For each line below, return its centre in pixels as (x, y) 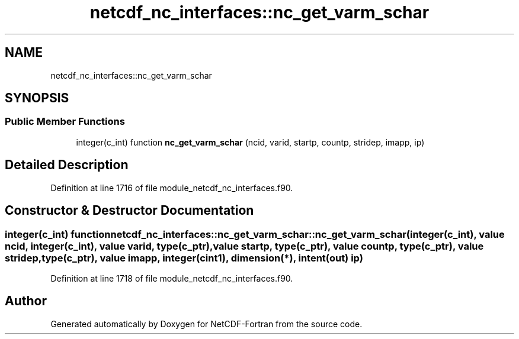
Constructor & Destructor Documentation (129, 211)
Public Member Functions (65, 122)
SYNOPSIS (37, 98)
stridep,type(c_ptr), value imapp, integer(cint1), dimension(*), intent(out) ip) (184, 258)
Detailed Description (67, 165)
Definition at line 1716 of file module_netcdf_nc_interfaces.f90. (172, 188)
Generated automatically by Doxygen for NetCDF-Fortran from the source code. (206, 324)
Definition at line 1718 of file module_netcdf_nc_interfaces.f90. (172, 278)
